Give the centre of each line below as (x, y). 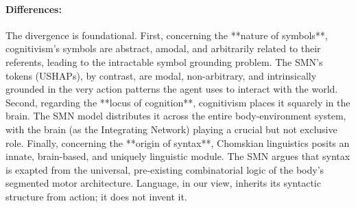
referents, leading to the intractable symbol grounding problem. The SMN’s (164, 61)
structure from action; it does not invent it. (96, 196)
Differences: (34, 9)
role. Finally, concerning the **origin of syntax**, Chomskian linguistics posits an (178, 142)
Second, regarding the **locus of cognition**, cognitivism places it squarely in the (178, 102)
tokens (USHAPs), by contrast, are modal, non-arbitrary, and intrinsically (161, 75)
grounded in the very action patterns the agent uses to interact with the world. (172, 89)
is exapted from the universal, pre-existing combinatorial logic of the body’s (165, 169)
